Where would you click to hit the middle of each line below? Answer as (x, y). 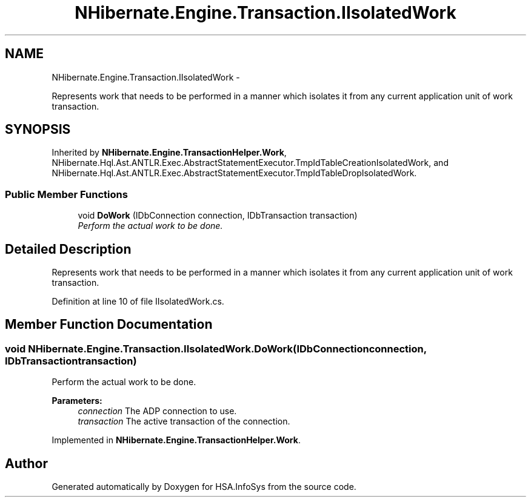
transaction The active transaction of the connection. (184, 421)
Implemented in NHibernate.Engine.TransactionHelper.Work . (176, 440)
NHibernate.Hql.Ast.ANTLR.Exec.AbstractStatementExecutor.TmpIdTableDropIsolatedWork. (234, 173)
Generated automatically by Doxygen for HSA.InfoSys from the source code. (204, 487)
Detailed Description (68, 249)
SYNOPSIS (38, 130)
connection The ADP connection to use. (157, 411)
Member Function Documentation (109, 325)
